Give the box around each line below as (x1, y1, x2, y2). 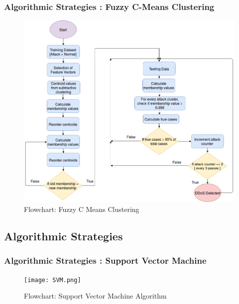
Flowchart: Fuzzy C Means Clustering (24, 203, 139, 214)
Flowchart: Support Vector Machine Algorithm (24, 291, 167, 301)
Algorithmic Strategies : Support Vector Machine (4, 254, 207, 267)
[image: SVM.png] (24, 276, 81, 284)
